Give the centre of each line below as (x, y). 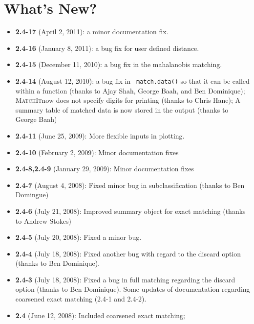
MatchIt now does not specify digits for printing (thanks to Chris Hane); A (128, 100)
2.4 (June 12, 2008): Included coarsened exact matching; (100, 315)
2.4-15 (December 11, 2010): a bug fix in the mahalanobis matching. (119, 64)
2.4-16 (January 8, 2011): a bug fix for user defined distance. (107, 48)
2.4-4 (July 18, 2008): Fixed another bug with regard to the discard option (128, 253)
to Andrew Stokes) (43, 220)
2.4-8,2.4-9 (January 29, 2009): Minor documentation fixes (105, 169)
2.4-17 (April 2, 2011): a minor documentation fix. (92, 32)
